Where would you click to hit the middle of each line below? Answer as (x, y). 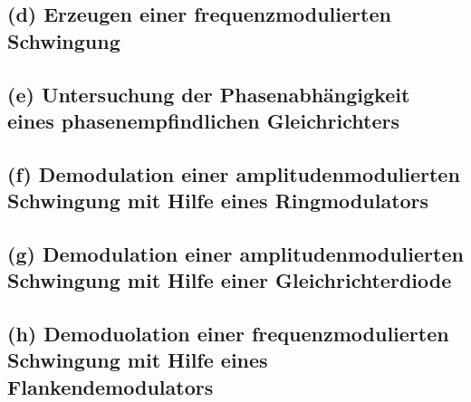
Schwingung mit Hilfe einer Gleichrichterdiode (230, 280)
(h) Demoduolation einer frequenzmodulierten (228, 334)
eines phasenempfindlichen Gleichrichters (204, 120)
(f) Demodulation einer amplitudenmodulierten (234, 173)
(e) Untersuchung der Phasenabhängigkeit (209, 94)
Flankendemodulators (111, 386)
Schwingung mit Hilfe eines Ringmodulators (218, 201)
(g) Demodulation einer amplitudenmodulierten (235, 253)
